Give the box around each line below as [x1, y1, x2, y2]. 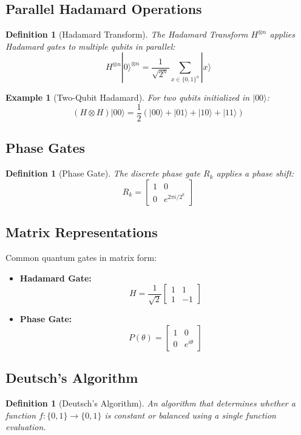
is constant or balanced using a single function [104, 408, 276, 421]
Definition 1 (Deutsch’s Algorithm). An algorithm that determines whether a [5, 397, 296, 410]
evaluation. [5, 420, 46, 433]
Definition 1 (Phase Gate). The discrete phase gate [5, 167, 201, 180]
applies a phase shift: [216, 167, 294, 180]
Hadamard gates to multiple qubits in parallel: [5, 39, 175, 52]
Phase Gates [5, 138, 86, 157]
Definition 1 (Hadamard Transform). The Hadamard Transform [5, 28, 248, 41]
